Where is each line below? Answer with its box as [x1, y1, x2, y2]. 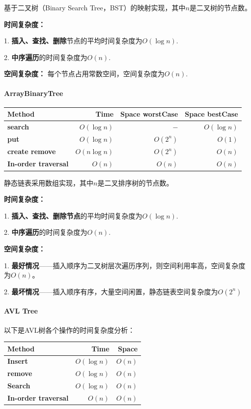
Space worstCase [120, 109, 178, 119]
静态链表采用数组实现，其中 [4, 177, 93, 188]
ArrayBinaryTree [4, 88, 63, 98]
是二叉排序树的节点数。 [97, 177, 173, 188]
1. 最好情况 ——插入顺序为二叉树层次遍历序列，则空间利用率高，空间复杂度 [4, 260, 246, 270]
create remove [7, 146, 56, 157]
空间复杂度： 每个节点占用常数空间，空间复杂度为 [4, 68, 165, 79]
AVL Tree [4, 306, 38, 316]
